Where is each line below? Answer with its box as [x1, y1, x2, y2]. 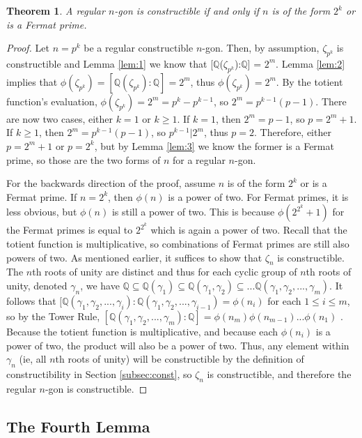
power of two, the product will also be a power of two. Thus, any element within [6, 338, 349, 352]
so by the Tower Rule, [6, 308, 100, 323]
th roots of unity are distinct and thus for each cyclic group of [32, 264, 297, 279]
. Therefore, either [254, 125, 331, 139]
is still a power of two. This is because [111, 204, 275, 219]
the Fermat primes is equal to [6, 222, 133, 237]
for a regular [172, 152, 226, 167]
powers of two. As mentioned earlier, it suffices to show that [6, 250, 262, 264]
